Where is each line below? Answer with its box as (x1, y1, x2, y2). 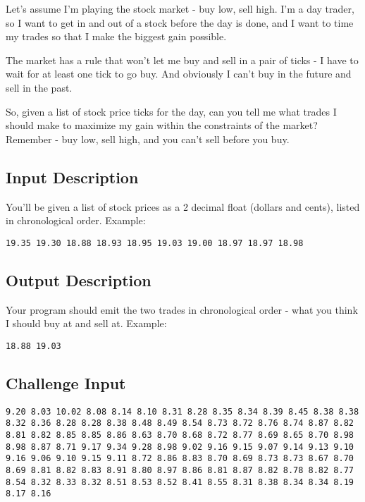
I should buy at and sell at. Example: (6, 316, 167, 331)
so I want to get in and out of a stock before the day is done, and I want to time (6, 15, 354, 30)
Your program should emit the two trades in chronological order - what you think (6, 302, 358, 317)
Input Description (6, 166, 139, 188)
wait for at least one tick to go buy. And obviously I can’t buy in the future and (6, 66, 352, 81)
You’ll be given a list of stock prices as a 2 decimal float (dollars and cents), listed (6, 199, 360, 214)
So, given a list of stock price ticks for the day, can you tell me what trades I (6, 104, 337, 118)
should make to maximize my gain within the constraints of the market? (6, 118, 318, 133)
